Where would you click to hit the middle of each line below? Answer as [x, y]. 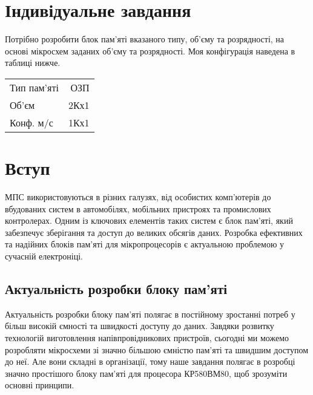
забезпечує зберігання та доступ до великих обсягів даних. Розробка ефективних [154, 232]
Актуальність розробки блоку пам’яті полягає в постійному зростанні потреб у [150, 314]
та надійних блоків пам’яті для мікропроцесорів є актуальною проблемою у [145, 244]
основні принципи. [40, 385]
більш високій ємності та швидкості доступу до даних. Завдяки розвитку [140, 326]
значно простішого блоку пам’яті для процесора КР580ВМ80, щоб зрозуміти [146, 373]
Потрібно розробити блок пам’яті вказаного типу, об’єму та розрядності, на [145, 39]
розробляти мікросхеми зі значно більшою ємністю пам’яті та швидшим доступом [156, 349]
